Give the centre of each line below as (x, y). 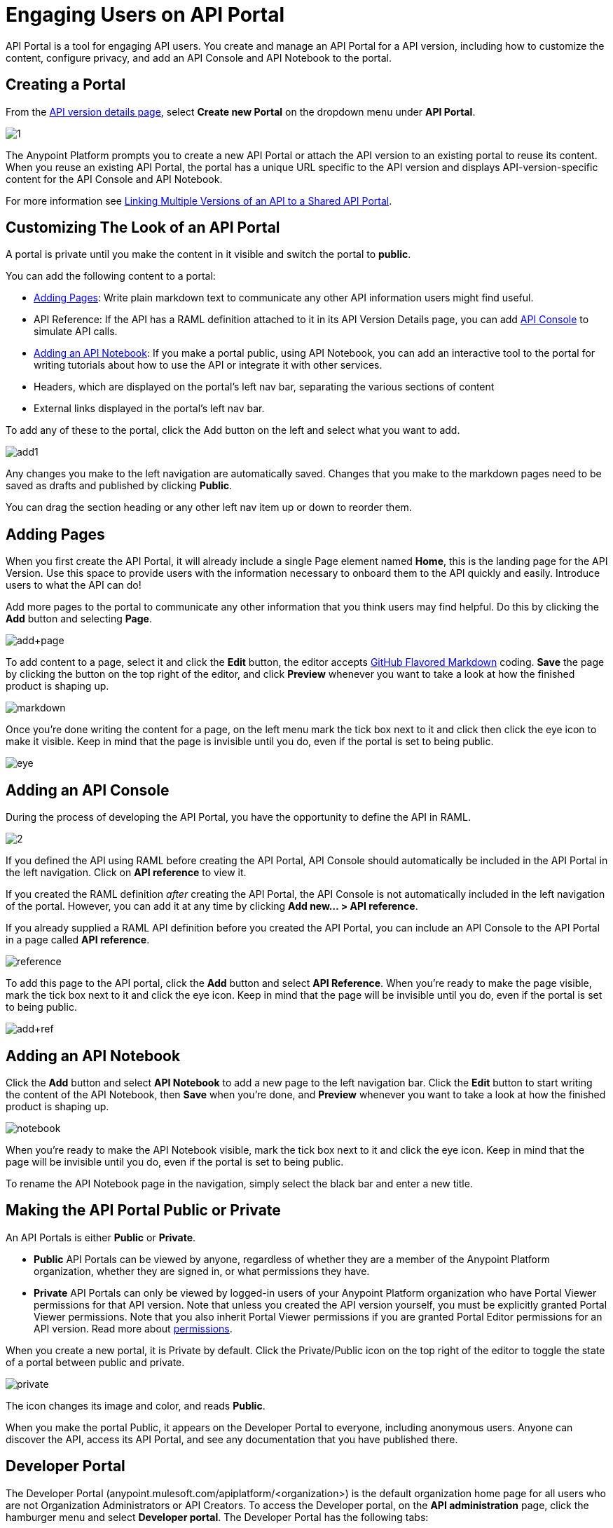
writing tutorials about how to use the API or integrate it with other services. (208, 365)
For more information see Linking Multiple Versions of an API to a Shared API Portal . (199, 200)
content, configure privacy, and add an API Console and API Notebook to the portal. (199, 57)
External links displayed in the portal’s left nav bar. (149, 409)
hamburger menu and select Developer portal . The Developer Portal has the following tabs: (217, 1517)
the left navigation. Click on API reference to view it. (126, 873)
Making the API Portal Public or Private (143, 1210)
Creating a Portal (66, 85)
